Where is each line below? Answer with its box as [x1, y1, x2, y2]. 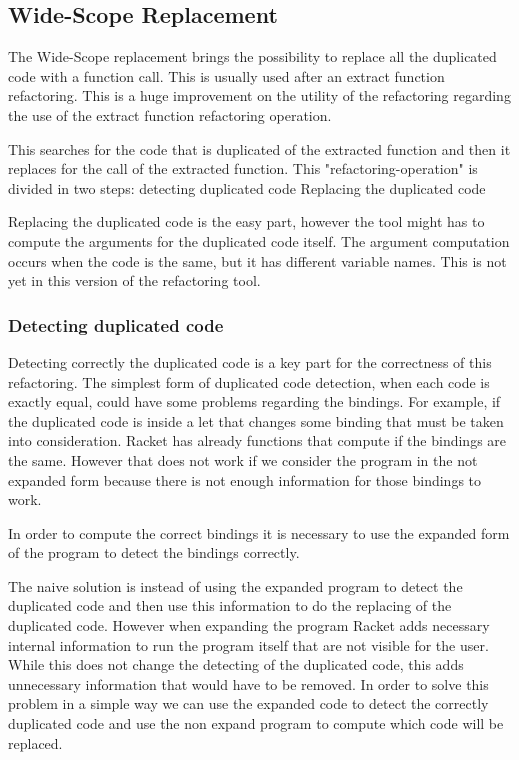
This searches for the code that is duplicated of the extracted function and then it [8, 138, 511, 159]
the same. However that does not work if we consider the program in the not [8, 449, 478, 470]
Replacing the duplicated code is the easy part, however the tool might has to [8, 211, 485, 232]
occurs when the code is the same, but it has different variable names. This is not [8, 250, 507, 271]
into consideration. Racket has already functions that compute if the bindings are [8, 430, 507, 451]
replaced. [8, 732, 63, 753]
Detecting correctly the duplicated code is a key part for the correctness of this [8, 351, 492, 372]
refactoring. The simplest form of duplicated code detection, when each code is [8, 371, 490, 392]
